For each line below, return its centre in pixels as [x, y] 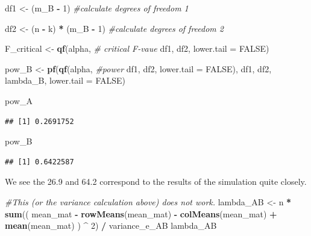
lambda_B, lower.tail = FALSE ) [65, 80]
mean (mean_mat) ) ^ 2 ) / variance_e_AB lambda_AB [111, 225]
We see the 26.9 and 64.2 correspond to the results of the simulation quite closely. [156, 182]
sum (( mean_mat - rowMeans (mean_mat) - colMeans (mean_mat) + [141, 213]
